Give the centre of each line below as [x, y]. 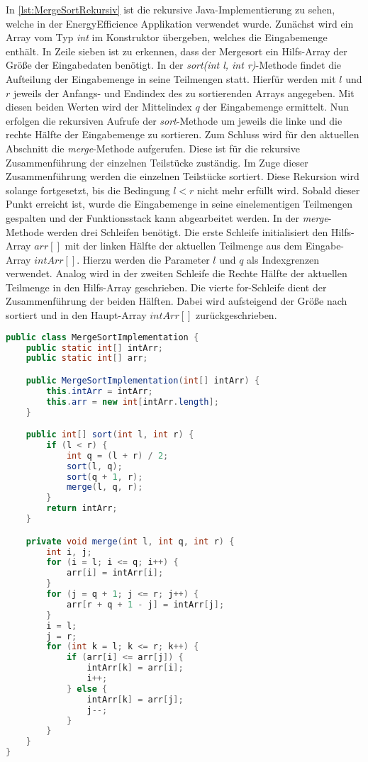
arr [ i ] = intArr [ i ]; [115, 573]
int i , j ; [69, 552]
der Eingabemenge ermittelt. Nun [276, 107]
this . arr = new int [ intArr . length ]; [133, 402]
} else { [87, 689]
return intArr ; [82, 509]
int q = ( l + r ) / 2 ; [117, 455]
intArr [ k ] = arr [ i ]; [135, 668]
